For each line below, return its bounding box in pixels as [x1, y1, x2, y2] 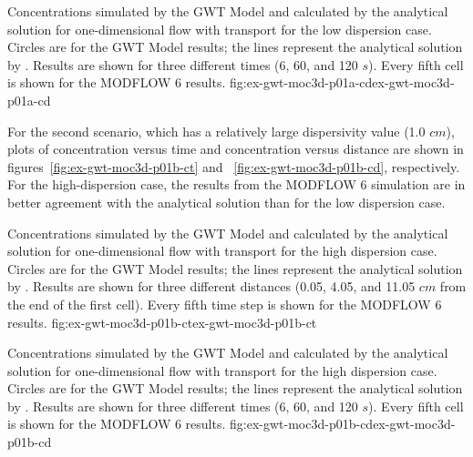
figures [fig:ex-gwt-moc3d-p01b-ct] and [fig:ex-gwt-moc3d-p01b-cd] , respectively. [7, 157, 460, 176]
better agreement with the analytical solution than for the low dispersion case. [7, 192, 446, 211]
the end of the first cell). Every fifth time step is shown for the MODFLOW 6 [7, 294, 442, 313]
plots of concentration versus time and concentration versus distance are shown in [7, 139, 464, 158]
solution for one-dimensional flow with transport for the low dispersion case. [7, 19, 432, 38]
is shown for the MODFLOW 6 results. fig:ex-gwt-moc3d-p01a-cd [7, 73, 373, 92]
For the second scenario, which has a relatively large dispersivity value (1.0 [7, 121, 426, 140]
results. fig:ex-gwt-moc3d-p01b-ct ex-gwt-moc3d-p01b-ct [7, 312, 317, 331]
